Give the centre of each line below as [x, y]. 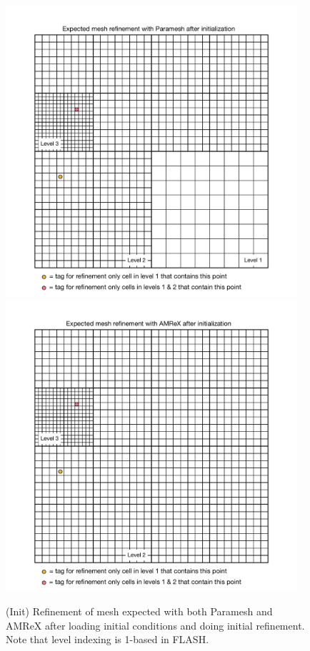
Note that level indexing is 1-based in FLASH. [107, 639]
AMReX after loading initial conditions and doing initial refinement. [155, 625]
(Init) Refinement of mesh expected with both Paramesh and [139, 611]
